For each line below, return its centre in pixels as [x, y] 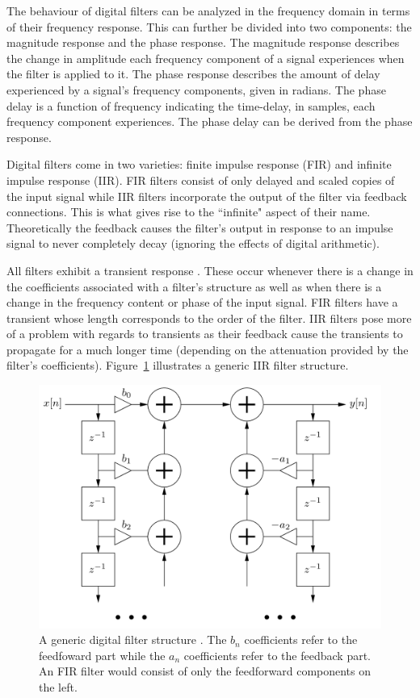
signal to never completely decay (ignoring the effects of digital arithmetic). [193, 243]
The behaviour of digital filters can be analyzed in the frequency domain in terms [208, 10]
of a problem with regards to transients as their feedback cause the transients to [205, 334]
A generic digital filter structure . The [133, 639]
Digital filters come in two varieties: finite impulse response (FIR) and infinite [199, 164]
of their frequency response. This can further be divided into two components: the [209, 26]
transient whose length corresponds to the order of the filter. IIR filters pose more [209, 318]
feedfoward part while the [102, 655]
